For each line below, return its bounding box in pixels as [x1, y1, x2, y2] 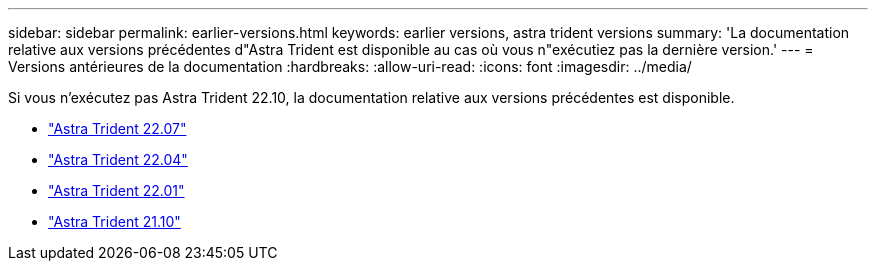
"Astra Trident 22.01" [48, 182, 185, 199]
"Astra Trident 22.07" [48, 120, 187, 137]
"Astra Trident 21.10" [48, 213, 181, 230]
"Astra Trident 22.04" [48, 151, 188, 168]
